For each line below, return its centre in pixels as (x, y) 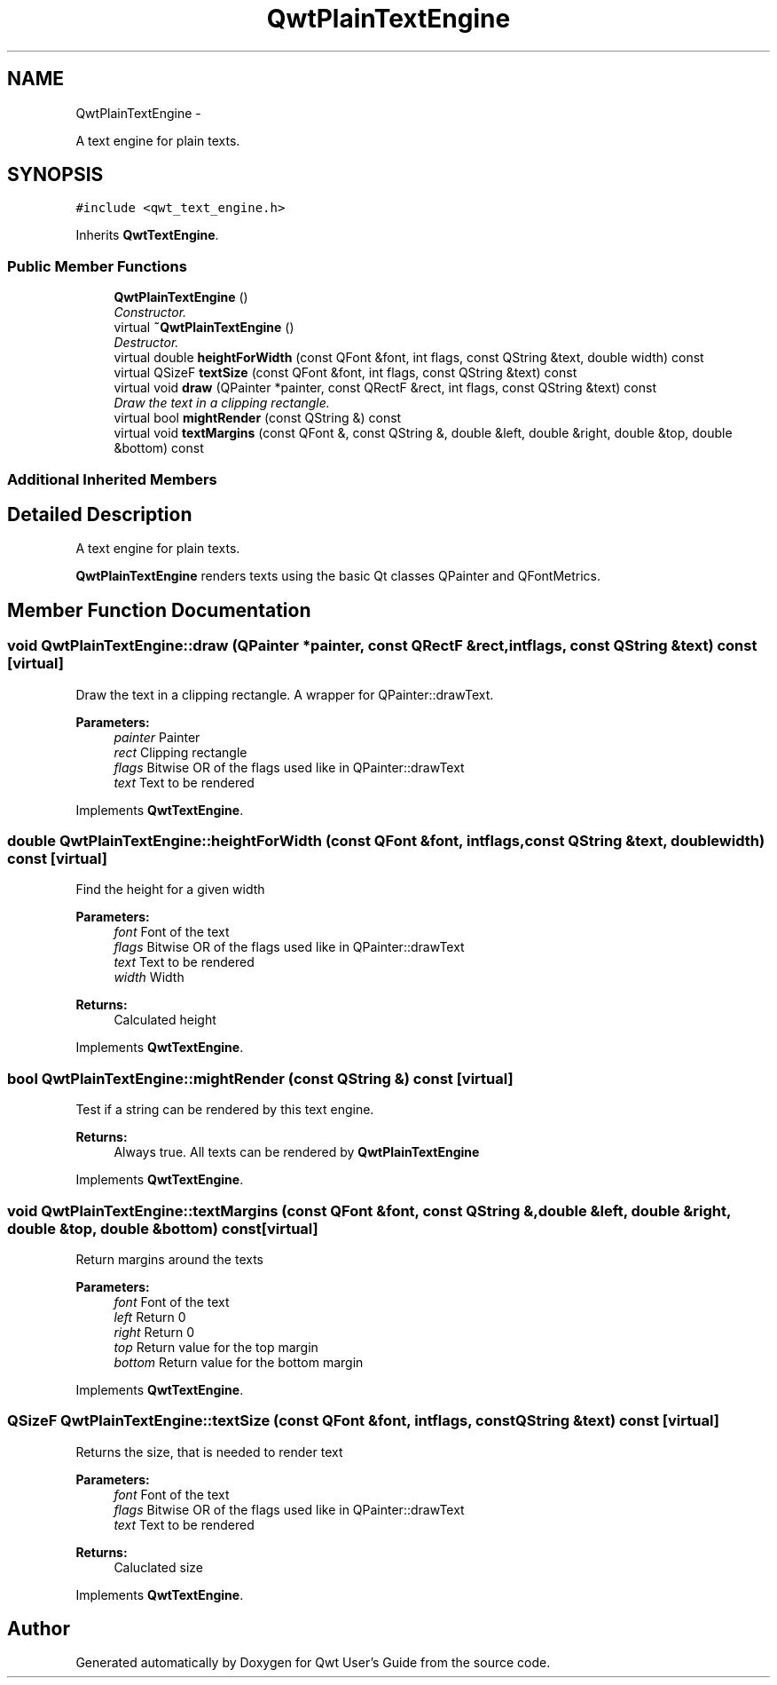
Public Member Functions (97, 266)
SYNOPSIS (55, 175)
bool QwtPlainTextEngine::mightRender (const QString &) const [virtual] (260, 1078)
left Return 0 (150, 1317)
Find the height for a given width (170, 890)
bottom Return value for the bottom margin (239, 1362)
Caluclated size (158, 1567)
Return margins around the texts (170, 1259)
